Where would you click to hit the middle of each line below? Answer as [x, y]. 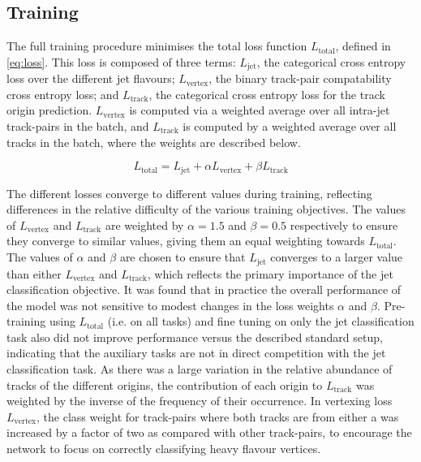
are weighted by [144, 225]
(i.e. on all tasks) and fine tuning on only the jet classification [261, 321]
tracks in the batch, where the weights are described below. [154, 142]
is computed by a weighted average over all [290, 126]
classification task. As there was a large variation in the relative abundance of [200, 369]
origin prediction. [49, 110]
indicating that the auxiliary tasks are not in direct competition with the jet [196, 353]
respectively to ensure [344, 225]
